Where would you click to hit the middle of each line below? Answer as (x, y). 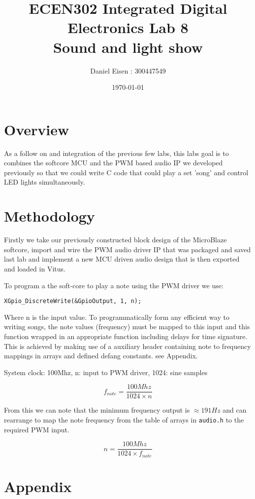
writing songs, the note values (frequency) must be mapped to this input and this (127, 326)
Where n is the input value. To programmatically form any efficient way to (117, 317)
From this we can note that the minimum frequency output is (97, 410)
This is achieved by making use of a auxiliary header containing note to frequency (127, 346)
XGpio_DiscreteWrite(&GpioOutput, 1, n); (73, 301)
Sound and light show (128, 47)
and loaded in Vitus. (35, 268)
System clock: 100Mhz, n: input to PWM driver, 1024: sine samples (106, 372)
